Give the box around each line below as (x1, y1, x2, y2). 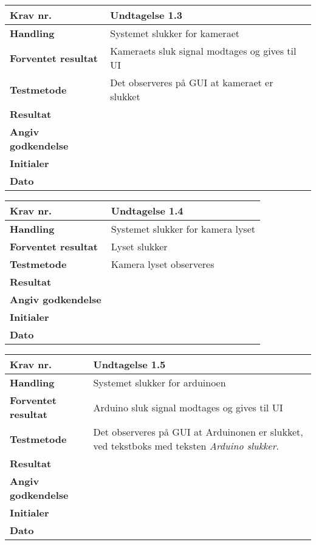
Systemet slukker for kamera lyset (111, 222, 255, 236)
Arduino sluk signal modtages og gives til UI (93, 400, 283, 414)
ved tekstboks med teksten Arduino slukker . (93, 439, 279, 453)
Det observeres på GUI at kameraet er (110, 75, 273, 89)
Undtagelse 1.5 (93, 357, 166, 371)
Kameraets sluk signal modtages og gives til (110, 44, 297, 58)
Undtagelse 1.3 (110, 8, 183, 22)
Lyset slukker (111, 239, 168, 253)
